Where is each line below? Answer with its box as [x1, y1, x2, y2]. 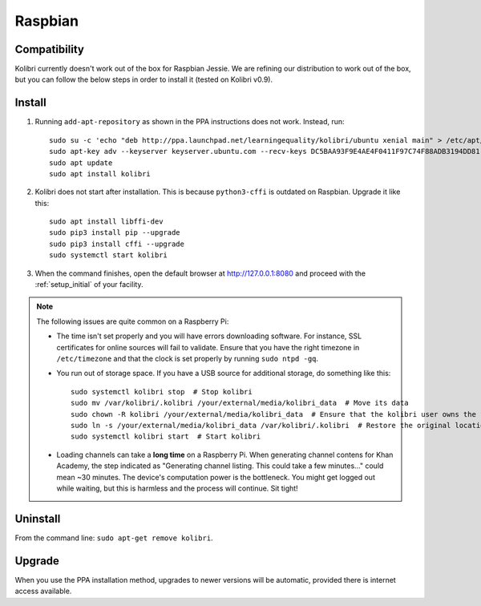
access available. [14, 586, 72, 596]
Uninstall [14, 511, 61, 525]
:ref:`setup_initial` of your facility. [34, 280, 143, 289]
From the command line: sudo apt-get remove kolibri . [14, 533, 213, 543]
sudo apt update [49, 158, 113, 168]
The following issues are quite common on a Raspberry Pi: [36, 317, 229, 326]
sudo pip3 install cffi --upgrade [49, 239, 184, 248]
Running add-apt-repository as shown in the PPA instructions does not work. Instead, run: [34, 117, 345, 127]
